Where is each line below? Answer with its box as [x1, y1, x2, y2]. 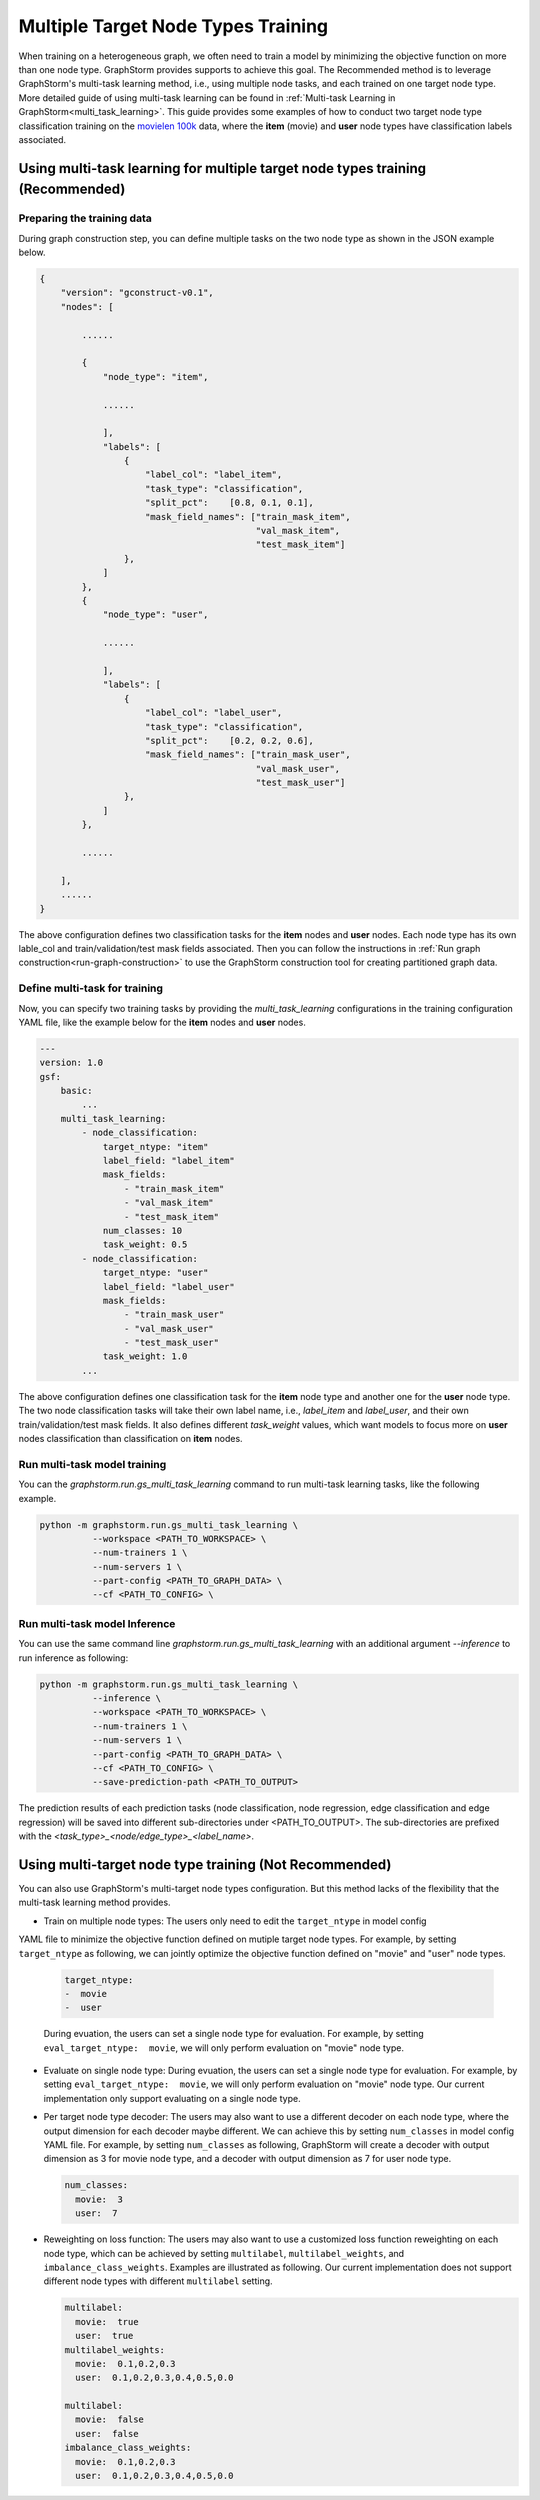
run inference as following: [18, 1651, 129, 1664]
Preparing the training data [18, 211, 152, 225]
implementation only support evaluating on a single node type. [43, 2092, 301, 2104]
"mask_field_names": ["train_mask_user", [145, 749, 351, 760]
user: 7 [75, 2208, 118, 2219]
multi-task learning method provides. [18, 1896, 171, 1909]
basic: [60, 1085, 93, 1097]
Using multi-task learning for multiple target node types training [18, 160, 427, 177]
